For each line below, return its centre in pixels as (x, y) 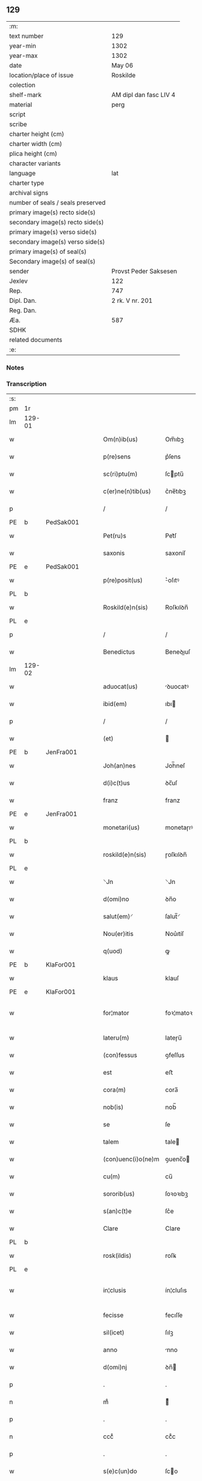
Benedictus (119, 652)
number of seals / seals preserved (58, 203)
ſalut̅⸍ (173, 917)
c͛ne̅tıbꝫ (176, 491)
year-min (23, 46)
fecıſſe (174, 1315)
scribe (18, 124)
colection (23, 85)
